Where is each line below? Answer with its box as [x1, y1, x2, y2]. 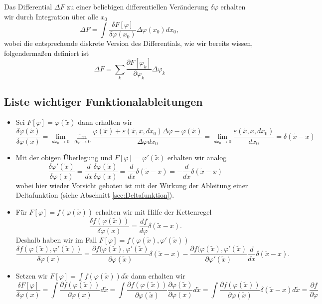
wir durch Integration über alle [4, 11, 99, 21]
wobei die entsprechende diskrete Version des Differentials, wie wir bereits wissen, [4, 38, 253, 48]
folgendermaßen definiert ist [4, 47, 89, 58]
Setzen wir [15, 270, 48, 281]
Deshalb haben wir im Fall [15, 234, 97, 245]
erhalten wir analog [167, 152, 227, 162]
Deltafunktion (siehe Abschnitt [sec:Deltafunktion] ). [15, 190, 174, 200]
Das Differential [4, 1, 52, 11]
